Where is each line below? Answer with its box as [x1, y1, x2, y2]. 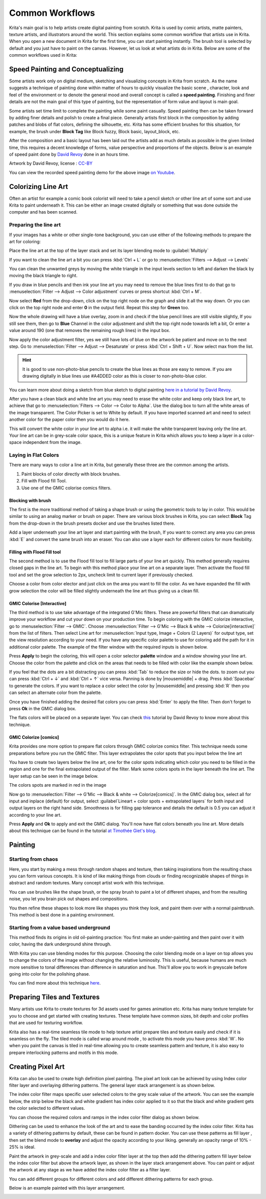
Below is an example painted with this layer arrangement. [9, 1185, 126, 1191]
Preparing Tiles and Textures [9, 993, 100, 1001]
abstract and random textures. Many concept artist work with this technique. [9, 880, 165, 886]
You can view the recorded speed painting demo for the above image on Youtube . [9, 169, 175, 175]
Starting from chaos [9, 856, 59, 863]
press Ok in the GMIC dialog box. [9, 705, 76, 711]
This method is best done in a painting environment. [9, 911, 115, 917]
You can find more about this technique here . [9, 980, 101, 986]
